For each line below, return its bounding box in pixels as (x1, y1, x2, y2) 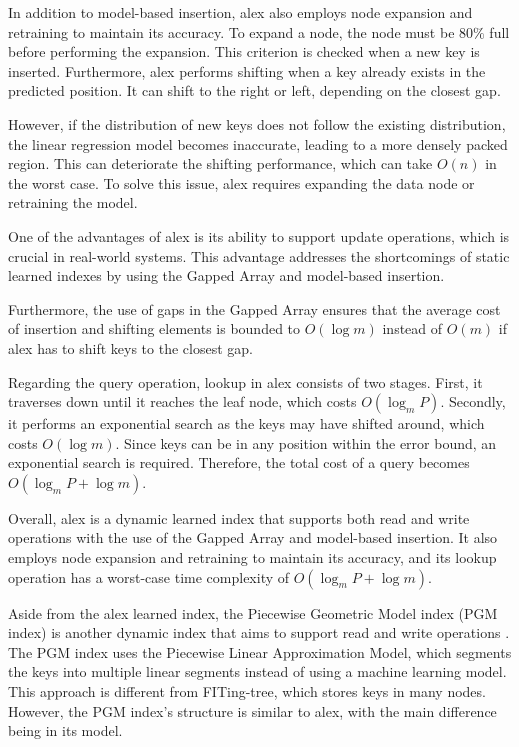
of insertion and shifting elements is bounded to (8, 318, 301, 339)
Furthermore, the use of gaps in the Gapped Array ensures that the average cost (8, 298, 501, 319)
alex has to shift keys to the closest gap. (8, 337, 253, 358)
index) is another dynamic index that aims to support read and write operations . (8, 622, 510, 643)
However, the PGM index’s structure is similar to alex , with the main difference (8, 700, 497, 721)
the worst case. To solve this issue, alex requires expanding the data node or (8, 172, 475, 193)
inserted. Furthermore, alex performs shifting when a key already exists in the (8, 60, 486, 81)
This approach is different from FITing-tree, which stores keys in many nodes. (8, 681, 486, 702)
